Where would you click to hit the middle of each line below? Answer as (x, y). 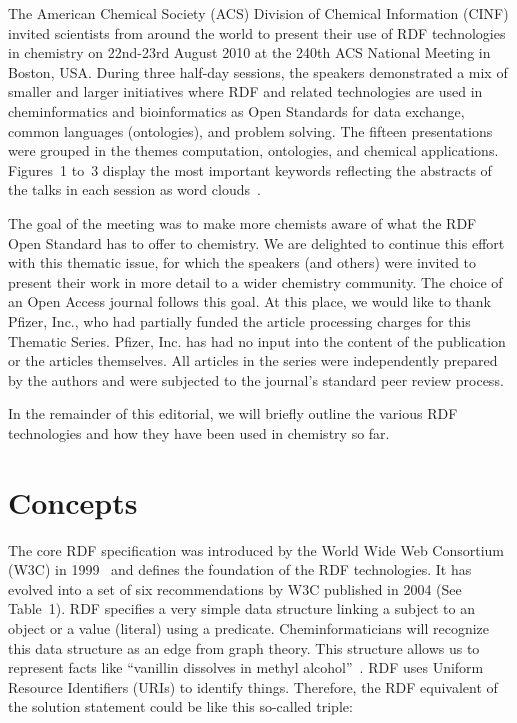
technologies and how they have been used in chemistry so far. (199, 432)
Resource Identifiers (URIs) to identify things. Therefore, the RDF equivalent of (253, 686)
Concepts (73, 501)
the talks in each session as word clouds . (134, 189)
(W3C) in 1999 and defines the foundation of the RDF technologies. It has (240, 569)
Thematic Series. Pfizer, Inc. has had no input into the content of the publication (257, 340)
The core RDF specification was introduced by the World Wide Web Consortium (256, 549)
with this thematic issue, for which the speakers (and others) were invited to (242, 262)
